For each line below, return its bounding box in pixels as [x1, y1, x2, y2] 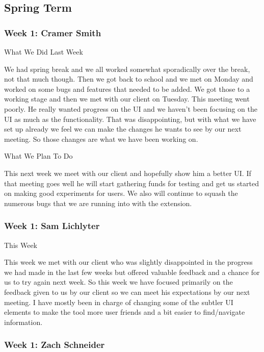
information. [4, 316, 43, 327]
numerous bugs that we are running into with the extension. [4, 197, 192, 208]
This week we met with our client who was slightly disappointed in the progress [4, 257, 253, 267]
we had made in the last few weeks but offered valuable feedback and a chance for [4, 266, 260, 277]
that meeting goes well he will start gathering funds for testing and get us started [4, 178, 259, 188]
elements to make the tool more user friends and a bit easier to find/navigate [4, 307, 245, 317]
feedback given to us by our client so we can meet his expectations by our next [4, 286, 250, 297]
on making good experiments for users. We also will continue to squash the [4, 188, 238, 198]
